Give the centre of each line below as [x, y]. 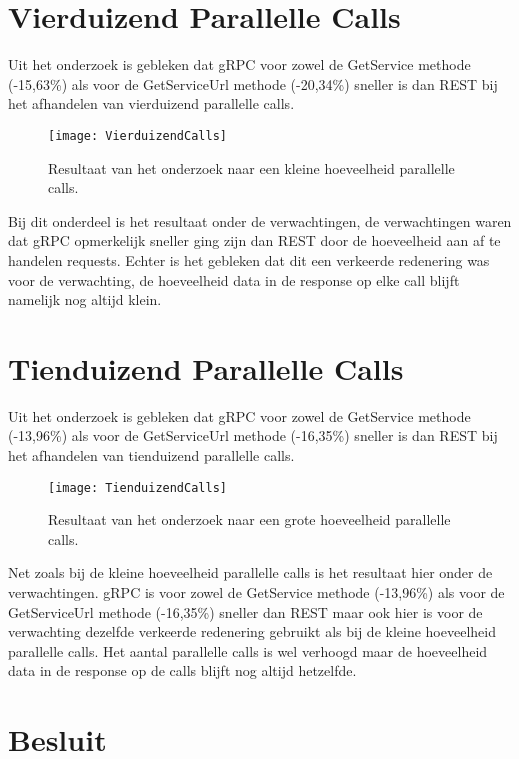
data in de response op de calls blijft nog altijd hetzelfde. [182, 670]
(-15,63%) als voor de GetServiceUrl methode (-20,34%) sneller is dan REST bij [253, 83]
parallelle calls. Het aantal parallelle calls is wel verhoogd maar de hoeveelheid [248, 650]
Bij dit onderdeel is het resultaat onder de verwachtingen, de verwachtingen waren [260, 220]
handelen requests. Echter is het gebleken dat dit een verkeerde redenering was [249, 259]
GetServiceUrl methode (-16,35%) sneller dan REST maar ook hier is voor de [245, 611]
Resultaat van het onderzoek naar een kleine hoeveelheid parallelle [251, 167]
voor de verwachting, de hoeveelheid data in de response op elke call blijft [234, 279]
